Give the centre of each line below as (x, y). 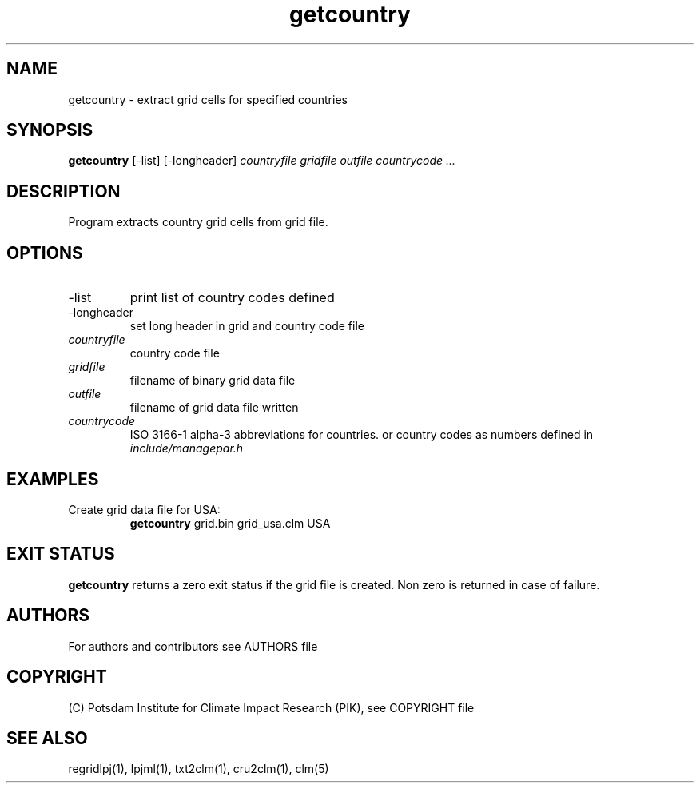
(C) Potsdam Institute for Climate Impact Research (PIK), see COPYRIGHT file (271, 707)
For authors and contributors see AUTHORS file (193, 646)
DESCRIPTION (64, 191)
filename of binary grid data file (213, 381)
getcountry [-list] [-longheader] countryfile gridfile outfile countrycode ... (262, 161)
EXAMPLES (53, 479)
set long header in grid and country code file (247, 326)
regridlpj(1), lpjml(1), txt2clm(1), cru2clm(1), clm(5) (199, 769)
